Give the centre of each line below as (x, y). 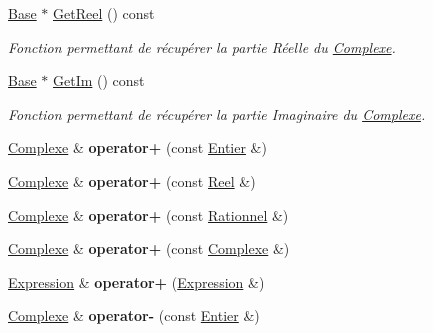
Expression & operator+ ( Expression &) (136, 281)
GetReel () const (104, 13)
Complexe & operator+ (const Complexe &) (149, 248)
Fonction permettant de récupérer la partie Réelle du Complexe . (202, 46)
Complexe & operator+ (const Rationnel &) (148, 214)
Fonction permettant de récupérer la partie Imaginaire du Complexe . (217, 113)
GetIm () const (99, 80)
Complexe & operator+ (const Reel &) (132, 180)
